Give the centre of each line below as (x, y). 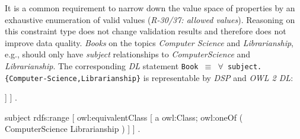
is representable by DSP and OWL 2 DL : (218, 77)
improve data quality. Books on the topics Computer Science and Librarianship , (149, 42)
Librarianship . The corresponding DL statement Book (102, 65)
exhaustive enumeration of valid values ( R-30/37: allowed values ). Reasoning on (150, 19)
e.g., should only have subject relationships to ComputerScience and (128, 54)
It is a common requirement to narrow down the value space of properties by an (150, 8)
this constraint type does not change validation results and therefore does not (146, 31)
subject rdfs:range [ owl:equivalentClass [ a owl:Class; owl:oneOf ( (124, 117)
